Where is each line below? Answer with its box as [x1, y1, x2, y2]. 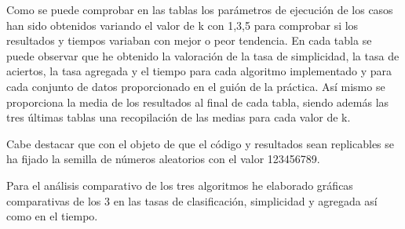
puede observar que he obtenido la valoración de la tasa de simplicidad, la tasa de [6, 47, 400, 64]
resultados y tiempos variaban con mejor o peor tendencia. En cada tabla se [6, 32, 372, 49]
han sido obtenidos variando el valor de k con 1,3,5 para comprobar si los [6, 16, 359, 33]
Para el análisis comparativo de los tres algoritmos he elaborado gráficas [6, 176, 353, 193]
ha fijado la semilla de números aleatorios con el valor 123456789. [6, 151, 320, 167]
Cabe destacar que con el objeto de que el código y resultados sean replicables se [6, 135, 395, 151]
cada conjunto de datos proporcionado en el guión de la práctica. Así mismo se [6, 78, 385, 94]
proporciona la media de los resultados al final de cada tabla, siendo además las [6, 93, 389, 110]
